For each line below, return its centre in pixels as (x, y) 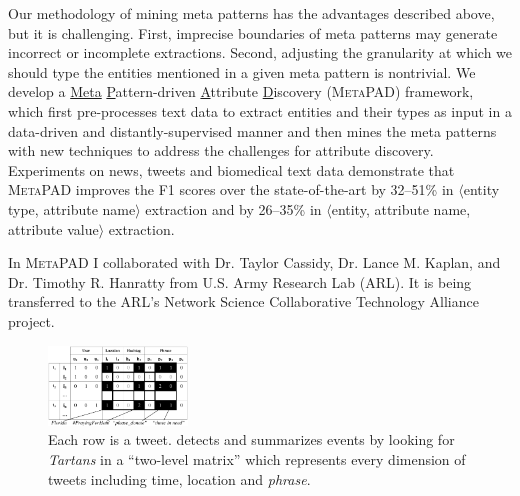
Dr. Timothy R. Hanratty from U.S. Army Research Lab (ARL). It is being (240, 281)
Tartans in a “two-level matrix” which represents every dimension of (257, 458)
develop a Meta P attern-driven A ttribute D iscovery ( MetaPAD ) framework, (241, 91)
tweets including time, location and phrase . (179, 478)
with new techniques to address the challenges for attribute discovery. (221, 150)
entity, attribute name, (401, 208)
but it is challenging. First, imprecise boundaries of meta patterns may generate (253, 32)
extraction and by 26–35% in (233, 208)
